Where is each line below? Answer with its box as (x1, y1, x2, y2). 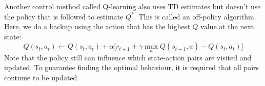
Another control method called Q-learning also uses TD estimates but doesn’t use (4, 1, 261, 11)
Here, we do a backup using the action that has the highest (4, 21, 190, 32)
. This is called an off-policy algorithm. (134, 11, 256, 21)
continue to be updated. (4, 72, 79, 82)
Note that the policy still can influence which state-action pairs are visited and (4, 52, 252, 62)
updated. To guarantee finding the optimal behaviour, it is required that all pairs (4, 62, 259, 73)
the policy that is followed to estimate (4, 11, 124, 21)
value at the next (200, 21, 254, 32)
